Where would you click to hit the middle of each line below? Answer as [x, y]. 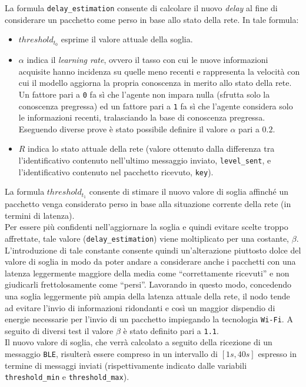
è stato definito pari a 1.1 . [171, 330]
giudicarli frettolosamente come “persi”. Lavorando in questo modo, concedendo [148, 284]
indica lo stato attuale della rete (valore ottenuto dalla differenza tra [151, 149]
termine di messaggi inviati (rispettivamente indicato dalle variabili [126, 365]
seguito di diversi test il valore [59, 330]
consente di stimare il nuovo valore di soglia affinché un [189, 191]
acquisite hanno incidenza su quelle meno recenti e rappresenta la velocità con [159, 71]
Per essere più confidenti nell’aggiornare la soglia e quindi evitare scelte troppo [147, 227]
